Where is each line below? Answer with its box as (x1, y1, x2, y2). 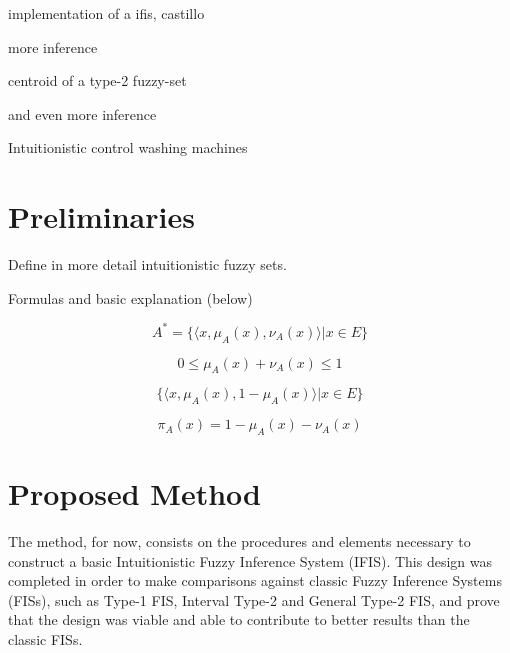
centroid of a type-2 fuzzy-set (8, 70, 187, 91)
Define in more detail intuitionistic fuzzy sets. (8, 254, 287, 275)
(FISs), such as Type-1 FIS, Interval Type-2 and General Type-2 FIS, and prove (8, 589, 500, 610)
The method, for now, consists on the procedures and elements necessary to (8, 531, 471, 552)
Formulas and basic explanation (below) (8, 287, 253, 308)
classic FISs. (8, 629, 83, 650)
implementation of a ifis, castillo (8, 3, 205, 23)
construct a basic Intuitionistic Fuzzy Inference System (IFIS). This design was (8, 550, 492, 571)
